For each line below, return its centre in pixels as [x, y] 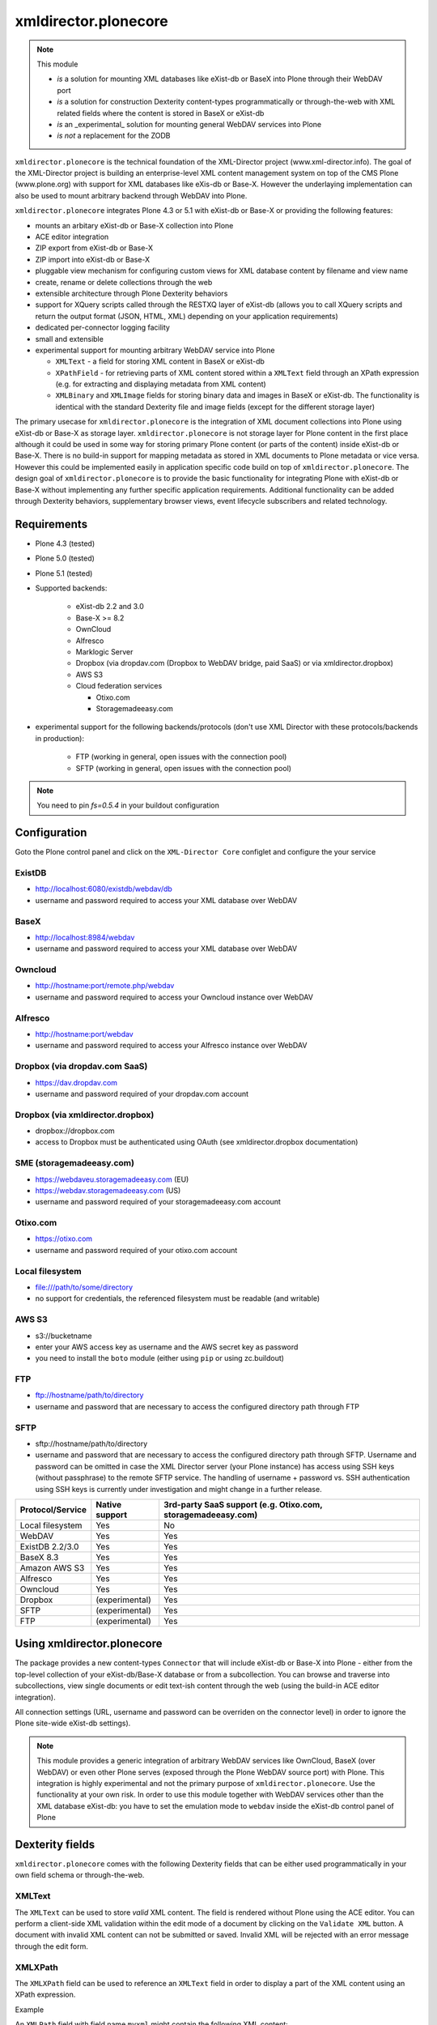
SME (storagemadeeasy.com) [75, 1163]
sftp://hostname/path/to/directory [91, 1443]
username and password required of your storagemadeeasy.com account [158, 1202]
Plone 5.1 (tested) [64, 573]
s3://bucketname [64, 1336]
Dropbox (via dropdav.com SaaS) [81, 1067]
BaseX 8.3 [39, 1557]
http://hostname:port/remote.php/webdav [105, 986]
